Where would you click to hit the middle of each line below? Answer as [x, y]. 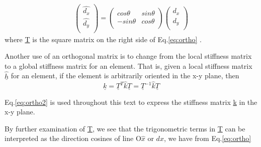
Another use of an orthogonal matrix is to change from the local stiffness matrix [128, 56]
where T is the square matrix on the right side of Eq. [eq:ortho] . [103, 39]
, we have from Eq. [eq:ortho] [207, 138]
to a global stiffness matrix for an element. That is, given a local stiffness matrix [128, 65]
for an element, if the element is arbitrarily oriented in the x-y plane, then [125, 76]
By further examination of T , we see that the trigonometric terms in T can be [125, 128]
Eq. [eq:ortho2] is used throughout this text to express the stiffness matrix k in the [131, 102]
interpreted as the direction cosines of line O [73, 138]
